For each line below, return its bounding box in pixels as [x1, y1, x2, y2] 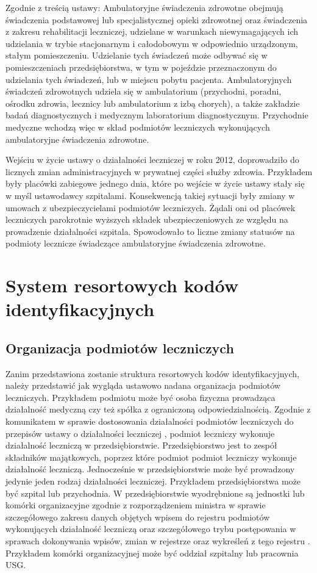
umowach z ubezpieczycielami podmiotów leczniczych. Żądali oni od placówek [5, 201, 296, 214]
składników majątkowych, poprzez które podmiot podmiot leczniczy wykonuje [5, 450, 297, 463]
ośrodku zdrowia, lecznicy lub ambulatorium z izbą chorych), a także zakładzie [5, 96, 300, 109]
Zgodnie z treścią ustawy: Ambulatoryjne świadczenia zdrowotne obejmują [5, 1, 283, 13]
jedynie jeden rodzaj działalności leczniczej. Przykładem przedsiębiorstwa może [5, 474, 301, 487]
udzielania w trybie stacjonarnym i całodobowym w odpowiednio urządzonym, [5, 37, 298, 49]
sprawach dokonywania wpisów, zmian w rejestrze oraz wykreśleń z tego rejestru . [5, 534, 310, 547]
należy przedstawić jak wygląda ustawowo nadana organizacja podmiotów [5, 379, 280, 392]
